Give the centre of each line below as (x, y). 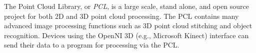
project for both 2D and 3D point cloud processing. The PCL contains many (121, 16)
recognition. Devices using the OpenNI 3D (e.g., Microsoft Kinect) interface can (126, 35)
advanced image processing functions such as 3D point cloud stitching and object (128, 26)
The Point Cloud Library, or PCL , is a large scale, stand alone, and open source (127, 6)
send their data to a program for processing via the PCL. (92, 45)
